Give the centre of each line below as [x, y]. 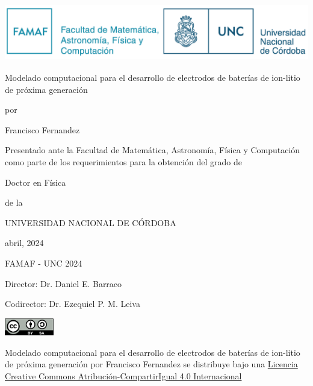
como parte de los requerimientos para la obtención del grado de [123, 162]
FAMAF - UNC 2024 [44, 263]
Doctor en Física [36, 182]
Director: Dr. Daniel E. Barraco [64, 283]
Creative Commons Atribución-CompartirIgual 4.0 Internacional [123, 375]
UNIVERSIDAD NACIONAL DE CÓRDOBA [91, 222]
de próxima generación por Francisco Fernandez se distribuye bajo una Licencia [151, 364]
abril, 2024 [24, 243]
